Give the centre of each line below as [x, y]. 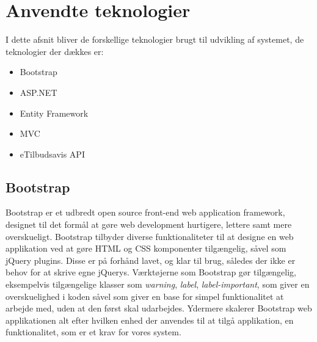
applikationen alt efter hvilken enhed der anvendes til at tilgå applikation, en [150, 320]
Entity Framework [54, 113]
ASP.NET [38, 92]
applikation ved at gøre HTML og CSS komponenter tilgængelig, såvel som [146, 248]
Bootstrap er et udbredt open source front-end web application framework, [145, 212]
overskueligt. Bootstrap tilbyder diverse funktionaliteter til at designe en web [150, 236]
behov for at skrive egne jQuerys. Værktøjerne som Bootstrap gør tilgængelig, [151, 272]
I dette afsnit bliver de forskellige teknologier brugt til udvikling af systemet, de [155, 39]
